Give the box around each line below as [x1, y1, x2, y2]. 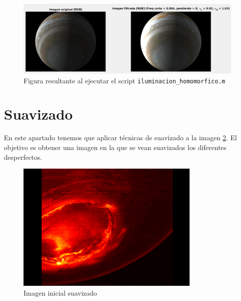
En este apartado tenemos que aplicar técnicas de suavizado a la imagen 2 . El [4, 132, 237, 143]
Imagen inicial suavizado [24, 287, 97, 298]
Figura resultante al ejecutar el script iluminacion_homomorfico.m [24, 75, 225, 85]
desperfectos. [4, 151, 42, 162]
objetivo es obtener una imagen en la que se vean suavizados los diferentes [4, 142, 227, 152]
